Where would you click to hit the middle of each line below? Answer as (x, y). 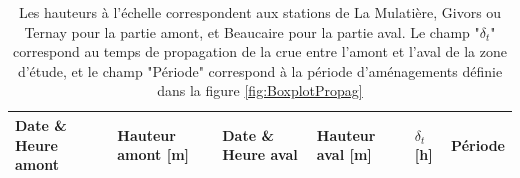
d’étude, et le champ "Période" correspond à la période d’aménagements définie (260, 70)
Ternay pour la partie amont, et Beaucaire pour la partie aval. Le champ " (252, 31)
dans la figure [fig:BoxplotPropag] (260, 90)
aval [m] (344, 154)
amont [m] (153, 154)
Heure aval (260, 154)
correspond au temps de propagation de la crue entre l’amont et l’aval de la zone (260, 51)
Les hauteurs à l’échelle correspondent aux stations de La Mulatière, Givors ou (260, 12)
